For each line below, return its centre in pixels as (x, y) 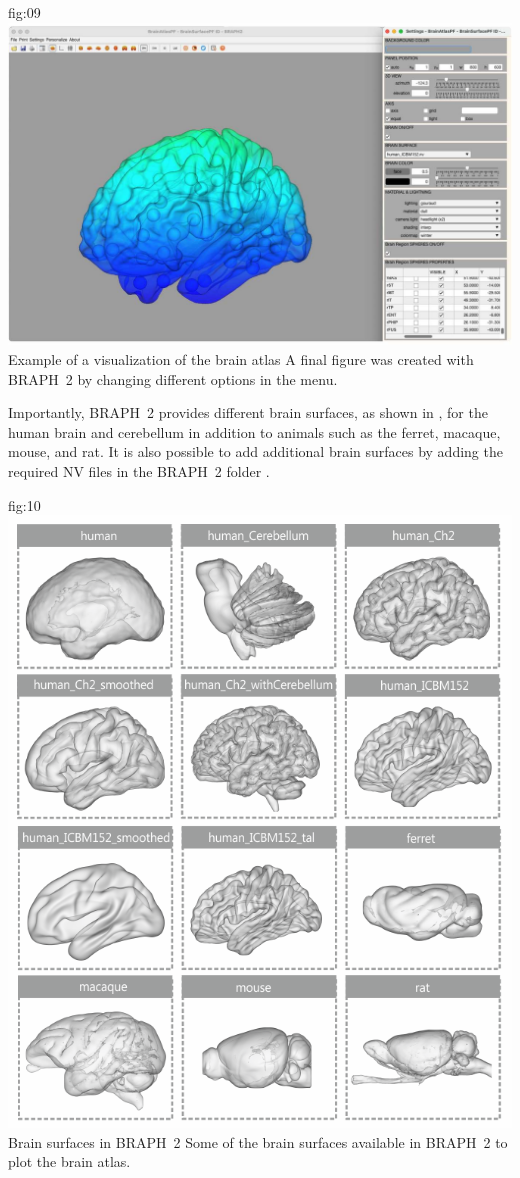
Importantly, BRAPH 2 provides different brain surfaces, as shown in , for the (248, 412)
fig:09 (24, 12)
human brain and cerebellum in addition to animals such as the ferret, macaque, (254, 431)
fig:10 (24, 504)
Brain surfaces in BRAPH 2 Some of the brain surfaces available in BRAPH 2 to (258, 1141)
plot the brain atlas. (69, 1161)
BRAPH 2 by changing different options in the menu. (173, 378)
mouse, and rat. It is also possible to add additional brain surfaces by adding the (255, 451)
